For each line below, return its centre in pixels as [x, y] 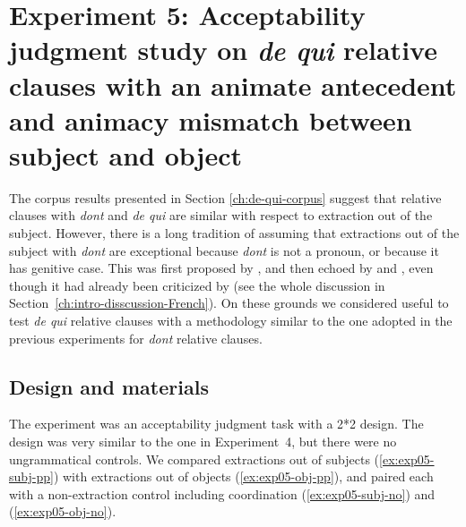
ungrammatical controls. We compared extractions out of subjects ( [194, 459]
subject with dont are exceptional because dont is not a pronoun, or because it [224, 250]
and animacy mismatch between [211, 119]
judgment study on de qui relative [223, 50]
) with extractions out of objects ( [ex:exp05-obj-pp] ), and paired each [243, 476]
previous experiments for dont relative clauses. [136, 338]
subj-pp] [31, 476]
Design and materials [109, 386]
